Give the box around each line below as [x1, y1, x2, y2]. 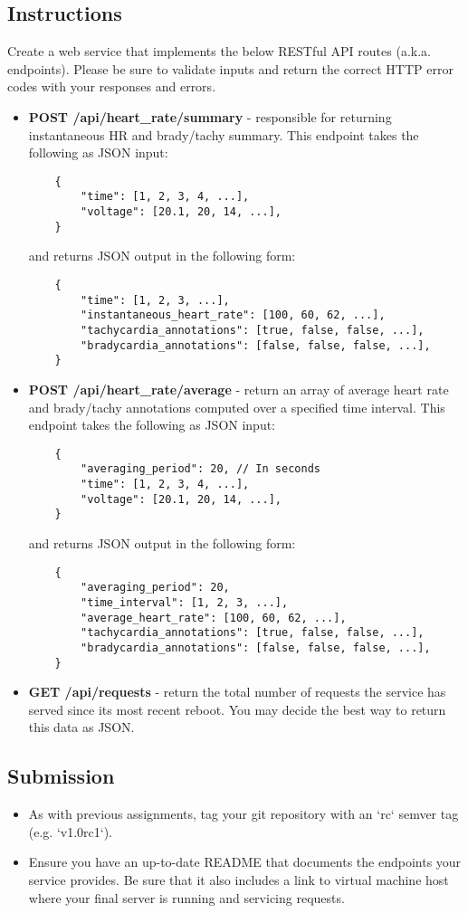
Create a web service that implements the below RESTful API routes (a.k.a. [7, 42, 431, 61]
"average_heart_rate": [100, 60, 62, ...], [81, 611, 347, 624]
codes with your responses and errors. [7, 77, 216, 96]
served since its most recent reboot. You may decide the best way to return [28, 699, 446, 718]
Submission [7, 762, 115, 790]
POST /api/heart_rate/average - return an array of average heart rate [28, 379, 449, 398]
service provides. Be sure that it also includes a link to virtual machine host [28, 870, 449, 889]
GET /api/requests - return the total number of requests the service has [28, 682, 446, 701]
